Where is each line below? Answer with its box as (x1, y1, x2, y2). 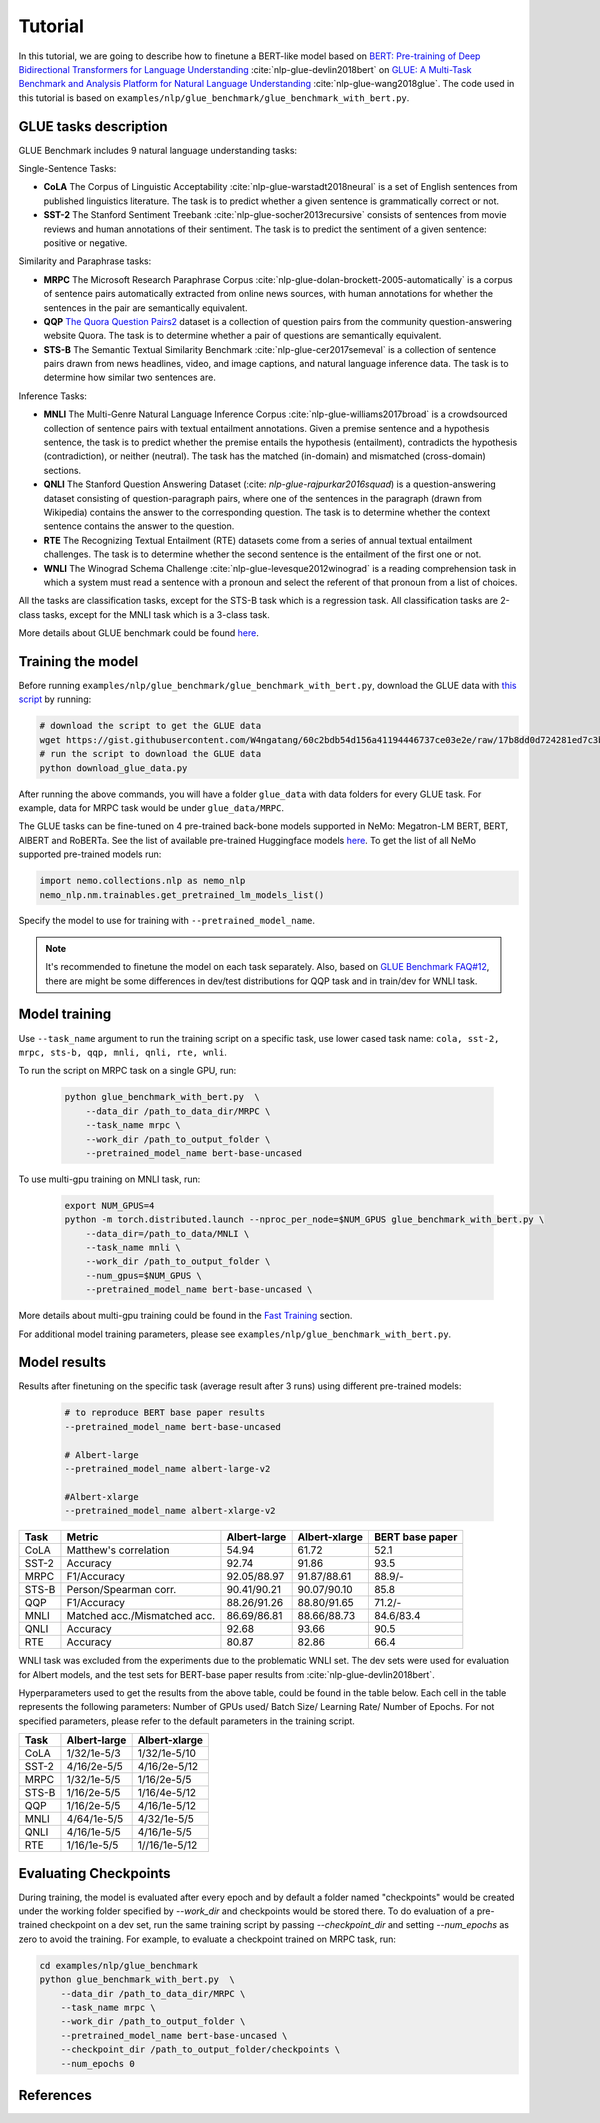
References (18, 2086, 92, 2104)
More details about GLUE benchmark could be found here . (18, 627, 259, 639)
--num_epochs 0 (60, 2058, 135, 2069)
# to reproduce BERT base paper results (64, 1407, 265, 1419)
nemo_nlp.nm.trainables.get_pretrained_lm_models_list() (39, 889, 325, 900)
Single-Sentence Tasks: (18, 163, 117, 175)
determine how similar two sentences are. (43, 371, 217, 384)
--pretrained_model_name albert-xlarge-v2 (64, 1505, 276, 1517)
